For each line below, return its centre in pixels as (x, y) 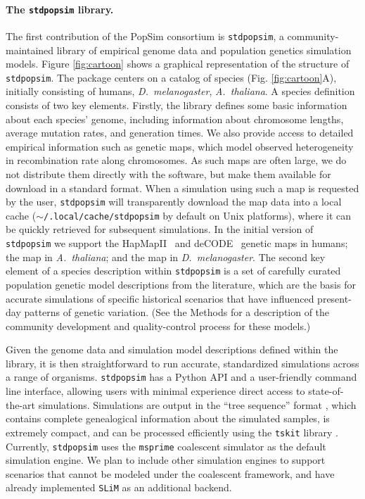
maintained (30, 50)
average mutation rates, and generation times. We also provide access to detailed (180, 133)
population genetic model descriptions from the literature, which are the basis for (181, 284)
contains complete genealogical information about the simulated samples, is (168, 418)
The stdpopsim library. (60, 9)
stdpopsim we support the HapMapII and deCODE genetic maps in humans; (177, 243)
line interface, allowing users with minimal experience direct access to (155, 391)
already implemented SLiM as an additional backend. (119, 487)
